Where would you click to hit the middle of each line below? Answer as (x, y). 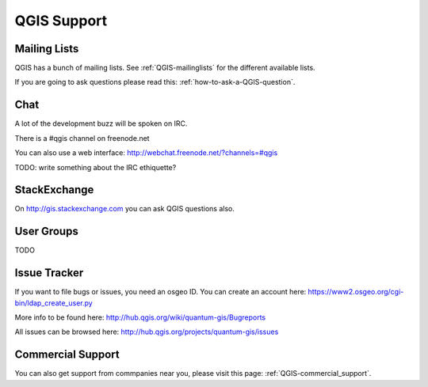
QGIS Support (61, 21)
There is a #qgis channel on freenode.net (82, 138)
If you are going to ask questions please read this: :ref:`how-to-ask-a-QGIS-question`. (155, 82)
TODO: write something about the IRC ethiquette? (96, 167)
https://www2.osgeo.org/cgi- (356, 292)
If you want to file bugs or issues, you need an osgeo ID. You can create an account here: (160, 292)
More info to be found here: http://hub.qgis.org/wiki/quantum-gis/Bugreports (140, 317)
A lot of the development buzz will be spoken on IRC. (101, 123)
